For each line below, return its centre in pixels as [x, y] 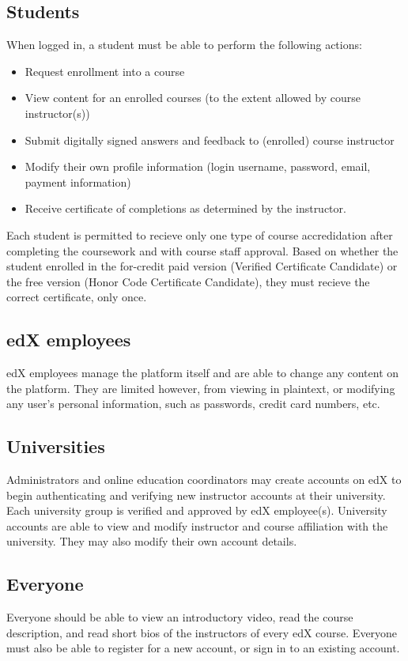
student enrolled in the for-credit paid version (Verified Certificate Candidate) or [202, 266]
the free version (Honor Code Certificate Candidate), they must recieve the [188, 281]
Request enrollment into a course [105, 71]
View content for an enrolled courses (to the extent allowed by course [193, 98]
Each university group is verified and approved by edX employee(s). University [197, 510]
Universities [56, 446]
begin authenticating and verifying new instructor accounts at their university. [196, 495]
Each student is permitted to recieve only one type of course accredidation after [200, 234]
